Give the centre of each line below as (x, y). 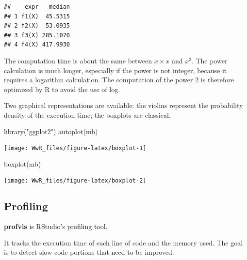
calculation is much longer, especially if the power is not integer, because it (115, 70)
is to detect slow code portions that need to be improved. (89, 252)
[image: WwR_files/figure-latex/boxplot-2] (75, 181)
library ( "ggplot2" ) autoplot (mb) (51, 131)
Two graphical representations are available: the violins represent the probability (123, 105)
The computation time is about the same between (78, 60)
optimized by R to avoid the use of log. (62, 89)
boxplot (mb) (23, 163)
